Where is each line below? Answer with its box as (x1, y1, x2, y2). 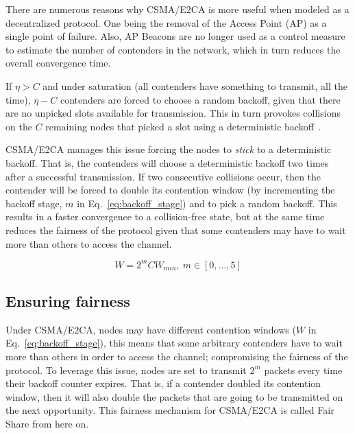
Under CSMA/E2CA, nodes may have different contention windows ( (5, 322, 296, 336)
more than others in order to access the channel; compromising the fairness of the (5, 349, 348, 363)
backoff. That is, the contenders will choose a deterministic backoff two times (5, 155, 329, 169)
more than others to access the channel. (5, 236, 172, 250)
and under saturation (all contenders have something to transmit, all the (42, 78, 347, 93)
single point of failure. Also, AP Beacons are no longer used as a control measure (5, 29, 345, 43)
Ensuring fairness (5, 290, 130, 311)
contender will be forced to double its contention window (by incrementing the (5, 183, 335, 197)
